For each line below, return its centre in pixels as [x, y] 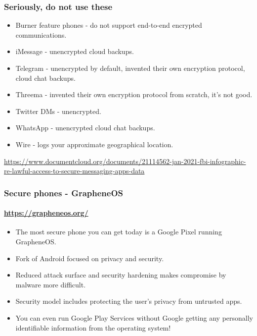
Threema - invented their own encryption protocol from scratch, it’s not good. [134, 94]
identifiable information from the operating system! [93, 327]
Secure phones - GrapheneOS [64, 193]
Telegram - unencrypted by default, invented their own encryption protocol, [130, 68]
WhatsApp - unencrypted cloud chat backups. [85, 128]
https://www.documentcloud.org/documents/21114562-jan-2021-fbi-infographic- [125, 161]
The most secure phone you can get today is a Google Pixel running [119, 232]
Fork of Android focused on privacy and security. [90, 258]
